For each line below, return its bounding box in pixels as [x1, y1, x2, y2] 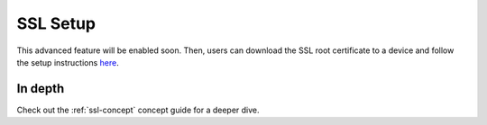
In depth [16, 81, 65, 96]
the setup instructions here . [16, 57, 119, 67]
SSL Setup [16, 13, 96, 33]
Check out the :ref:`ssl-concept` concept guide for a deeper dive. [16, 104, 261, 115]
